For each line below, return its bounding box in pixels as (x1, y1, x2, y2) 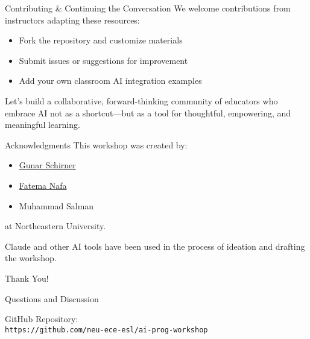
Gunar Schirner (19, 159, 76, 171)
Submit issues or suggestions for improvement (19, 54, 188, 66)
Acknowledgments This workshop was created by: (5, 138, 188, 151)
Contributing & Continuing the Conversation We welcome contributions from (5, 2, 291, 14)
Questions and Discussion (5, 292, 99, 305)
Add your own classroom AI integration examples (19, 74, 202, 87)
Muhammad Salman (19, 199, 94, 212)
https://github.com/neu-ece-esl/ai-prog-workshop (5, 325, 208, 334)
